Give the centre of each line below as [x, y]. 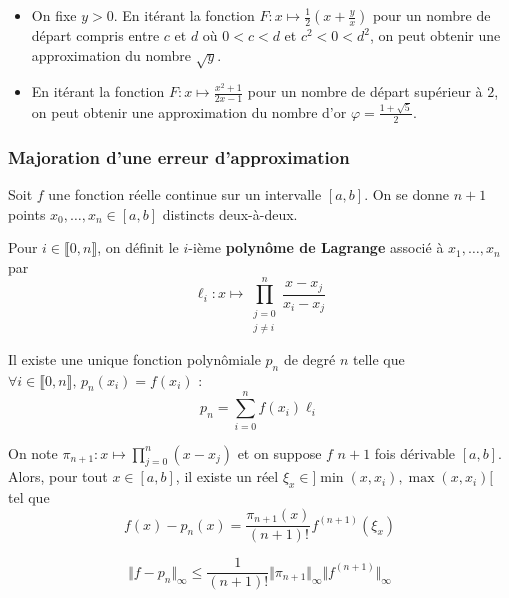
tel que [29, 497]
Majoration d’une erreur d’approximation [179, 156]
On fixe [54, 15]
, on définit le [138, 247]
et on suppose [279, 452]
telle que [379, 358]
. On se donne [406, 193]
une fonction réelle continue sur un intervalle [185, 193]
